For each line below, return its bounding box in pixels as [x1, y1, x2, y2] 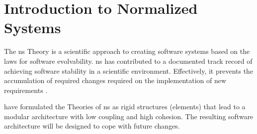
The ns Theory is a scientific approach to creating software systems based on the [4, 46, 250, 56]
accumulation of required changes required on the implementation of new [4, 75, 227, 86]
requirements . [4, 85, 48, 95]
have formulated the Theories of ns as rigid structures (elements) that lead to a [4, 101, 246, 112]
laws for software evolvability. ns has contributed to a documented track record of [4, 55, 253, 66]
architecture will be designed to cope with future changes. [4, 121, 180, 131]
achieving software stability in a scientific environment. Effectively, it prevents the [4, 65, 254, 76]
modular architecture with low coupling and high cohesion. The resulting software [4, 111, 254, 121]
